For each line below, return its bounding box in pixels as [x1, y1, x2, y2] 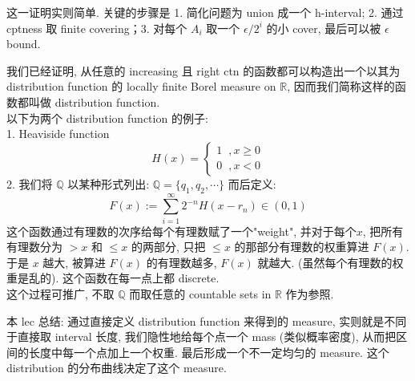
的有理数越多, [146, 253, 217, 270]
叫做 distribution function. [28, 93, 160, 110]
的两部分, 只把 [131, 238, 206, 255]
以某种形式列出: [67, 175, 150, 192]
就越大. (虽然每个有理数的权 [257, 253, 404, 270]
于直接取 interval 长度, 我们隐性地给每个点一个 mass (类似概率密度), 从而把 [6, 328, 397, 345]
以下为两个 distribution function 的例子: [6, 109, 208, 126]
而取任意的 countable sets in [129, 286, 272, 302]
